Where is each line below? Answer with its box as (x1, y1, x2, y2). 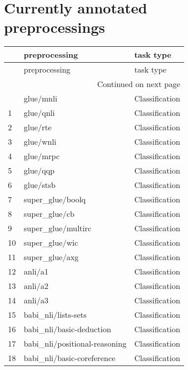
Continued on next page (97, 78, 181, 90)
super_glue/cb (24, 208, 75, 220)
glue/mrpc (24, 150, 60, 162)
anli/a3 (24, 294, 48, 306)
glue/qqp (24, 165, 55, 177)
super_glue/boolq (24, 193, 86, 205)
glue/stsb (24, 179, 56, 191)
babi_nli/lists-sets (24, 309, 87, 321)
